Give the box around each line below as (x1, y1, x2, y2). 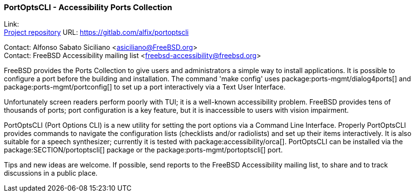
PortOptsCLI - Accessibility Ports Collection (4, 2, 172, 12)
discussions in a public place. (4, 169, 98, 178)
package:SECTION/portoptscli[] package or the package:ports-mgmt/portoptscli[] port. (4, 146, 283, 154)
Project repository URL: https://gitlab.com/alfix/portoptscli (4, 28, 189, 37)
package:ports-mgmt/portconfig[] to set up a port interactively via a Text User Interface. (4, 83, 286, 91)
